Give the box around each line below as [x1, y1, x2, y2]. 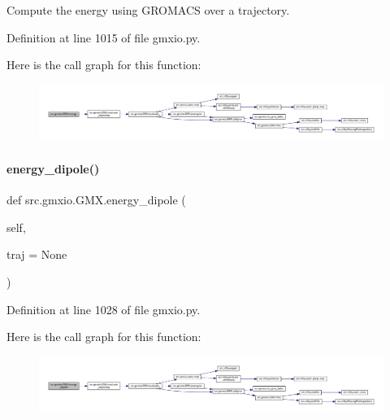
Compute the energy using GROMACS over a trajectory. [6, 2, 290, 18]
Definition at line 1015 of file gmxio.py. [6, 28, 201, 46]
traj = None [6, 246, 67, 263]
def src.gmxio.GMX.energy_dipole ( [6, 191, 186, 208]
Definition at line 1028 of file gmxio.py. [6, 300, 201, 317]
